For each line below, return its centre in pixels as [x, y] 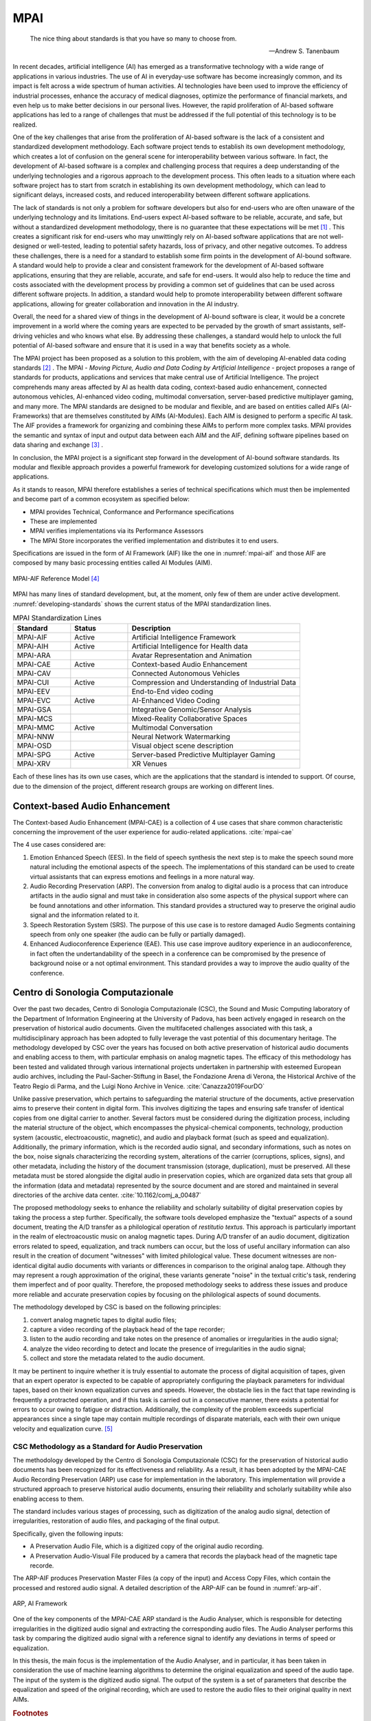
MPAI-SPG [34, 755]
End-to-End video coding [172, 692]
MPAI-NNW [35, 737]
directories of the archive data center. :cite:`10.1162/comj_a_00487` [107, 1195]
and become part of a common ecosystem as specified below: [101, 499]
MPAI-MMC [36, 728]
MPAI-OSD [34, 746]
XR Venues [149, 764]
